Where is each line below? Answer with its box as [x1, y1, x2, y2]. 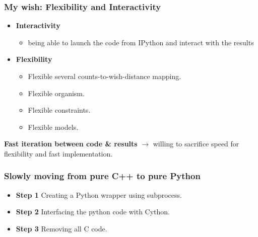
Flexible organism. [28, 88, 85, 98]
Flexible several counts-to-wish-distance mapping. [28, 71, 181, 81]
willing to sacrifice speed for [153, 138, 239, 149]
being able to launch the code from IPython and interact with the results [28, 37, 254, 47]
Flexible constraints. [28, 105, 91, 115]
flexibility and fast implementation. [4, 148, 113, 159]
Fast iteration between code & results [4, 138, 138, 149]
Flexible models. [28, 121, 79, 132]
